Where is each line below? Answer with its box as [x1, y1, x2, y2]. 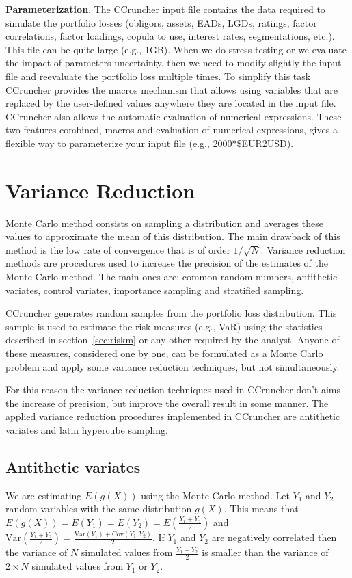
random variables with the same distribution [5, 501, 192, 516]
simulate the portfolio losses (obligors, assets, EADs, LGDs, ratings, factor [5, 15, 317, 29]
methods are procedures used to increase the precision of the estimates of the [5, 256, 329, 270]
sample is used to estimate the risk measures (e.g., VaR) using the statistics [5, 319, 323, 333]
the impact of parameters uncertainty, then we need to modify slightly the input [5, 55, 342, 70]
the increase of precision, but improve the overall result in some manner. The [5, 395, 329, 410]
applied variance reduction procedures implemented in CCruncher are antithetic [5, 409, 340, 423]
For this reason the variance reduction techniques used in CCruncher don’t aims [5, 382, 341, 397]
